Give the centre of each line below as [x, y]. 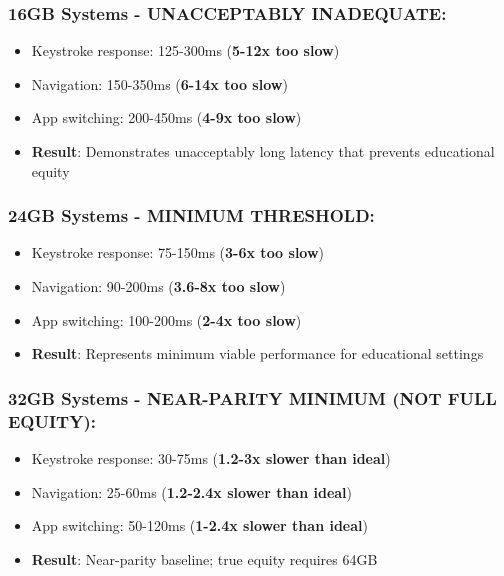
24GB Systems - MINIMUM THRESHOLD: [191, 215]
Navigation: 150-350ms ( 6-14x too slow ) [159, 83]
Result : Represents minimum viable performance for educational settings [257, 353]
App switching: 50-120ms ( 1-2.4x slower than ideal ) [199, 525]
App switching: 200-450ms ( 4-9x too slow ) [166, 117]
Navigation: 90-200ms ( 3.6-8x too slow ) [158, 286]
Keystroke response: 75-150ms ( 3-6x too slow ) [178, 252]
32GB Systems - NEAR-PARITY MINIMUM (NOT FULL [252, 397]
